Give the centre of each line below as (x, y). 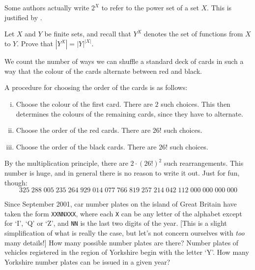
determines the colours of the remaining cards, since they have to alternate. (129, 113)
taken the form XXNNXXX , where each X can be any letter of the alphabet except (123, 213)
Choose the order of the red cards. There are (83, 130)
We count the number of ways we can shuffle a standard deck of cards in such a (124, 61)
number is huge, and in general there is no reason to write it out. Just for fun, (122, 172)
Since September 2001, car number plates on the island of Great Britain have (121, 204)
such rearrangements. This (204, 163)
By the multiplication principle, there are (66, 163)
